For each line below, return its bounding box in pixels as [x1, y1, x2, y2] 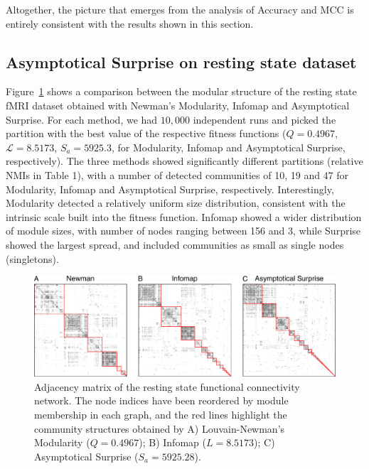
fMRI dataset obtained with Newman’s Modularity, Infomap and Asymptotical [6, 97, 350, 112]
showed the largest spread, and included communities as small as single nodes [6, 237, 344, 252]
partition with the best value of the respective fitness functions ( [6, 126, 287, 141]
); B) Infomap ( [139, 435, 206, 450]
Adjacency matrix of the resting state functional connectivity [34, 379, 300, 394]
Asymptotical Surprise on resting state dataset [6, 50, 357, 72]
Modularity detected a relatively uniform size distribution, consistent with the [6, 195, 346, 210]
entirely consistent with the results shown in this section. [6, 16, 254, 31]
